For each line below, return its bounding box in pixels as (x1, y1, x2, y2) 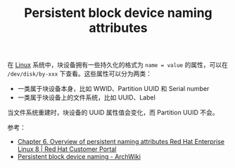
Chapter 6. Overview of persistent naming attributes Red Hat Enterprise (17, 138, 225, 146)
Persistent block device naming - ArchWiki (17, 152, 141, 161)
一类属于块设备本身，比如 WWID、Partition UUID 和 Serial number (17, 85, 210, 93)
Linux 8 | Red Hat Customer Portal (17, 145, 117, 153)
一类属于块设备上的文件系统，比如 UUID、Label (17, 93, 156, 102)
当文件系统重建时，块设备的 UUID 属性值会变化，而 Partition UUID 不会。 (7, 108, 219, 117)
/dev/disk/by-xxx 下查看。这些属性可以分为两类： (7, 69, 153, 78)
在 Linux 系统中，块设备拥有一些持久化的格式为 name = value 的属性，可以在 (7, 61, 229, 69)
